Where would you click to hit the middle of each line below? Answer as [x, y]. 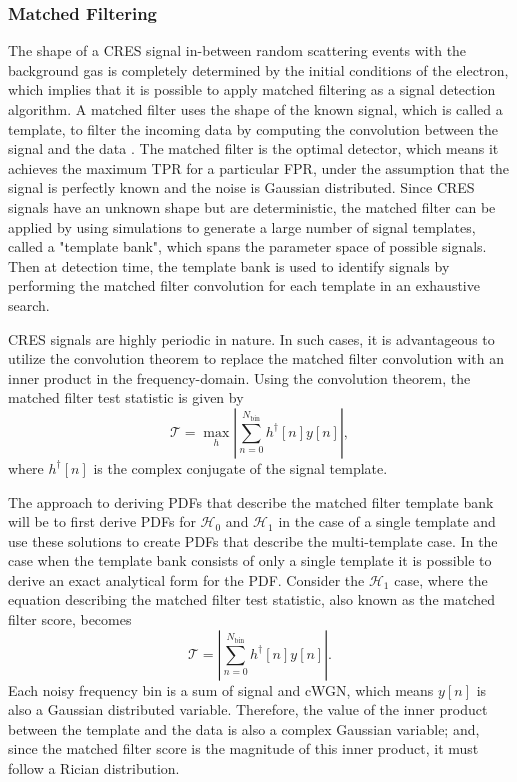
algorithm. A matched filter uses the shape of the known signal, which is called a [255, 109]
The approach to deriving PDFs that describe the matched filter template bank [251, 501]
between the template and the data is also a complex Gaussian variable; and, [244, 728]
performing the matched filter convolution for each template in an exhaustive [244, 285]
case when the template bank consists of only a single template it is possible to [250, 560]
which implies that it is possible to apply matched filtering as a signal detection [252, 89]
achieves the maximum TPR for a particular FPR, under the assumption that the [259, 167]
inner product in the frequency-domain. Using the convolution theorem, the [239, 377]
